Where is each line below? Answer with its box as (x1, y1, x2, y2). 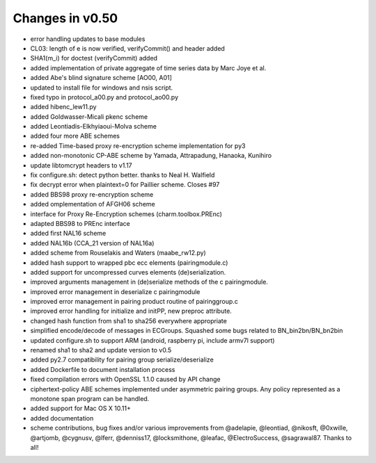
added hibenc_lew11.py (30, 103, 97, 111)
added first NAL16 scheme (30, 229, 107, 238)
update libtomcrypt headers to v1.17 (30, 161, 132, 170)
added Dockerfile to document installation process (30, 365, 175, 373)
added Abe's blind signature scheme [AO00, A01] (30, 74, 172, 82)
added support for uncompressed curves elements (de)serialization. (30, 268, 226, 276)
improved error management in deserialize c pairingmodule (30, 287, 201, 295)
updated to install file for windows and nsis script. (30, 83, 173, 92)
